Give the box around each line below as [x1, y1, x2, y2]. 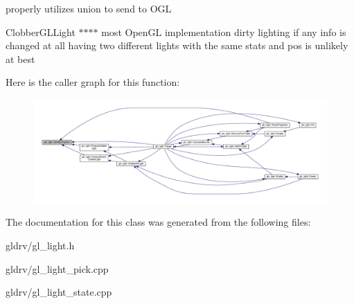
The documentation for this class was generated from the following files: [6, 215, 311, 229]
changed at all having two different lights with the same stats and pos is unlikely [6, 38, 348, 53]
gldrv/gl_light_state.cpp [6, 285, 112, 299]
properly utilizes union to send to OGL [6, 1, 172, 15]
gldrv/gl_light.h [6, 238, 75, 253]
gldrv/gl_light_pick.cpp [6, 261, 109, 276]
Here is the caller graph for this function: [6, 75, 180, 89]
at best [6, 51, 35, 66]
